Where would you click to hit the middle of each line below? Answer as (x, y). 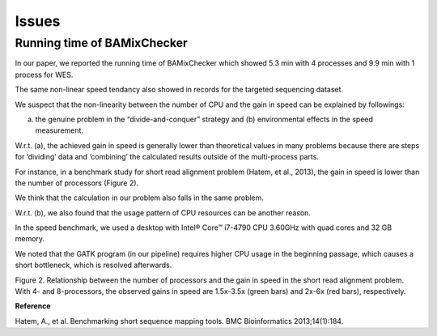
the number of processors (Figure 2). (77, 183)
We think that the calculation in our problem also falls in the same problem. (140, 198)
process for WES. (44, 74)
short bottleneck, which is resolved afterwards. (93, 265)
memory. (30, 239)
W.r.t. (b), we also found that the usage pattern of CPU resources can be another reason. (163, 213)
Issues (38, 21)
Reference (33, 306)
